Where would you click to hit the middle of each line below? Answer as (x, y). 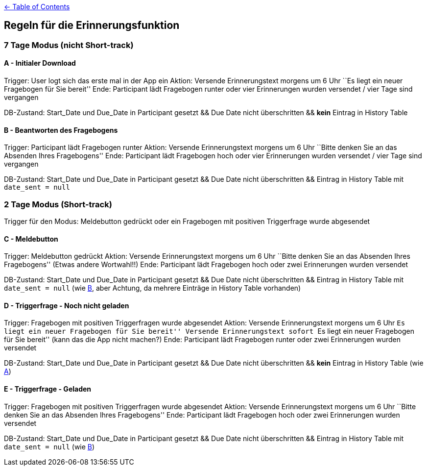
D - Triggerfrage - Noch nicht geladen (67, 305)
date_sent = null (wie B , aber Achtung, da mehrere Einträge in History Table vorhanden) (153, 288)
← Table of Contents (37, 7)
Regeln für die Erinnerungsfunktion (92, 25)
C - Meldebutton (31, 239)
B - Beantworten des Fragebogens (61, 130)
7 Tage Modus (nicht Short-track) (69, 45)
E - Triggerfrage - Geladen (48, 389)
